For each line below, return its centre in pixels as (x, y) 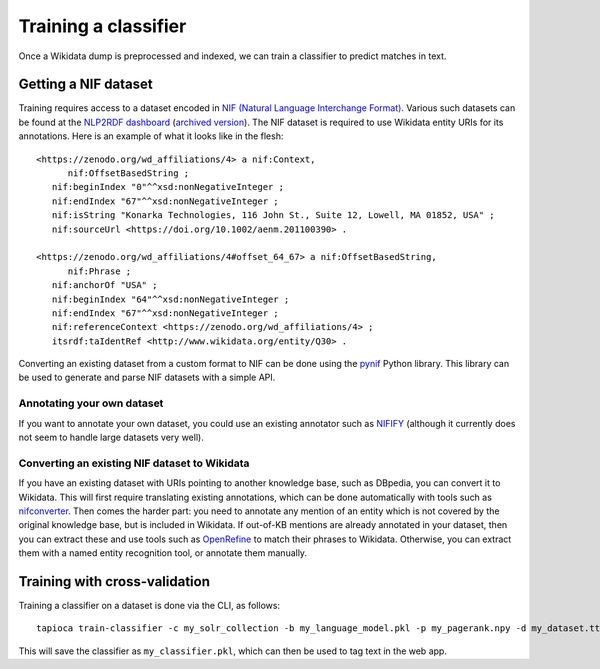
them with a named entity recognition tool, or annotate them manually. (163, 553)
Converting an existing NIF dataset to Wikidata (134, 463)
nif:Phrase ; (99, 271)
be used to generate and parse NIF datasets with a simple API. (147, 377)
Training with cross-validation (114, 581)
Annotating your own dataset (91, 403)
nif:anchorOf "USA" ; (104, 285)
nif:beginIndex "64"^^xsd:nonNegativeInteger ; (170, 299)
